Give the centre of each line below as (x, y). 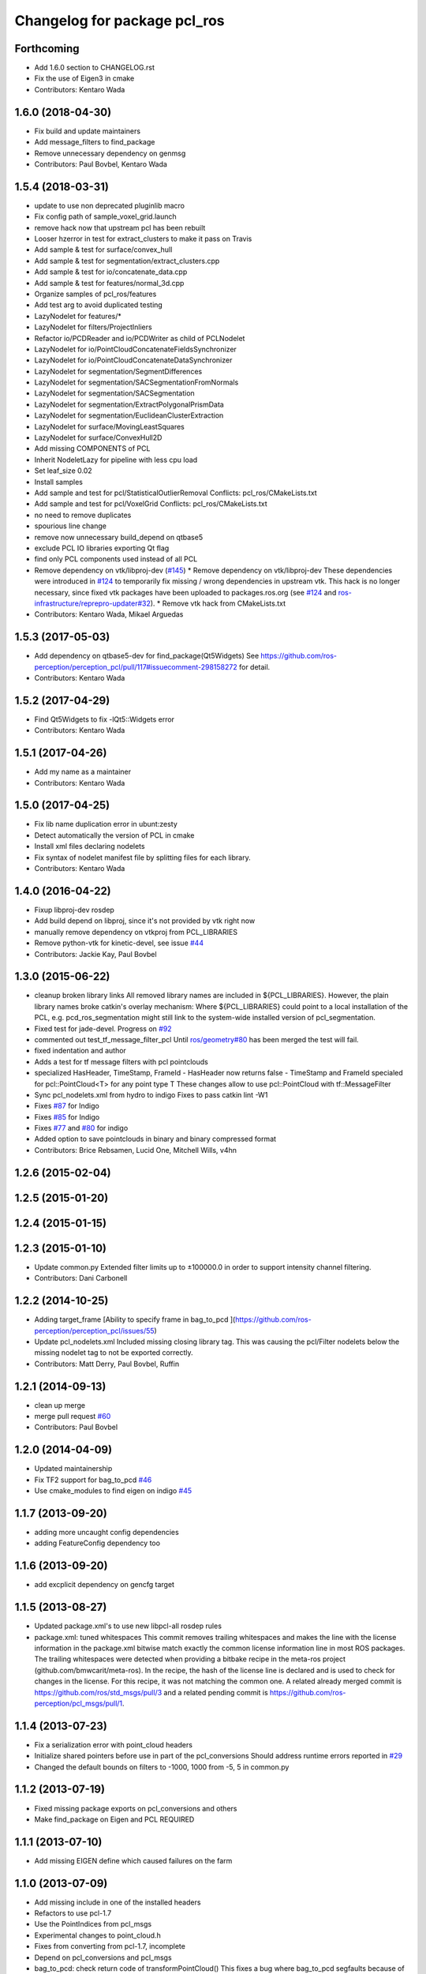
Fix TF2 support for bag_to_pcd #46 (93, 1480)
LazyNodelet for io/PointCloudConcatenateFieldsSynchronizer (135, 349)
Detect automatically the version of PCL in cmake (114, 835)
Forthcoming (47, 49)
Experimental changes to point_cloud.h (97, 1935)
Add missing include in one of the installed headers (118, 1902)
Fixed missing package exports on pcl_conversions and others (136, 1808)
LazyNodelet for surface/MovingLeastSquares (109, 426)
